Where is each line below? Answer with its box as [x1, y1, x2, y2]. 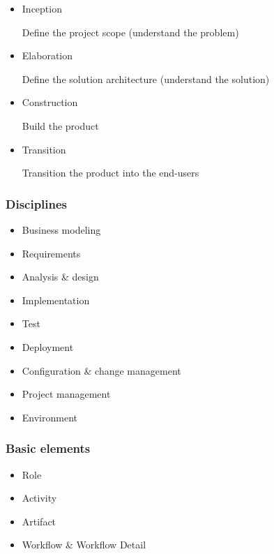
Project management [22, 387, 111, 401]
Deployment [22, 339, 74, 354]
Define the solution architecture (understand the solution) [22, 71, 270, 86]
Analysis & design [22, 269, 99, 284]
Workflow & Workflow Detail [22, 537, 146, 552]
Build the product [22, 118, 99, 133]
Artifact [22, 514, 56, 528]
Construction [22, 95, 78, 110]
